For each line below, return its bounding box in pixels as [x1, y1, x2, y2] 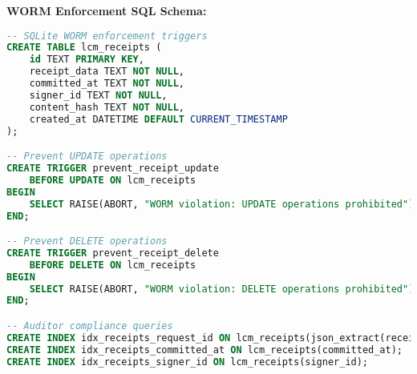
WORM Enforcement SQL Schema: [6, 2, 207, 18]
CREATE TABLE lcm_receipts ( [6, 42, 162, 54]
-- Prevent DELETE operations [6, 235, 168, 247]
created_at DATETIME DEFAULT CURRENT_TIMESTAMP [29, 113, 288, 125]
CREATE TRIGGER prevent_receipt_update [6, 163, 219, 174]
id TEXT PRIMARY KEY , [29, 54, 144, 66]
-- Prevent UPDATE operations [6, 151, 168, 163]
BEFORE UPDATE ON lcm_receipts [29, 174, 196, 186]
